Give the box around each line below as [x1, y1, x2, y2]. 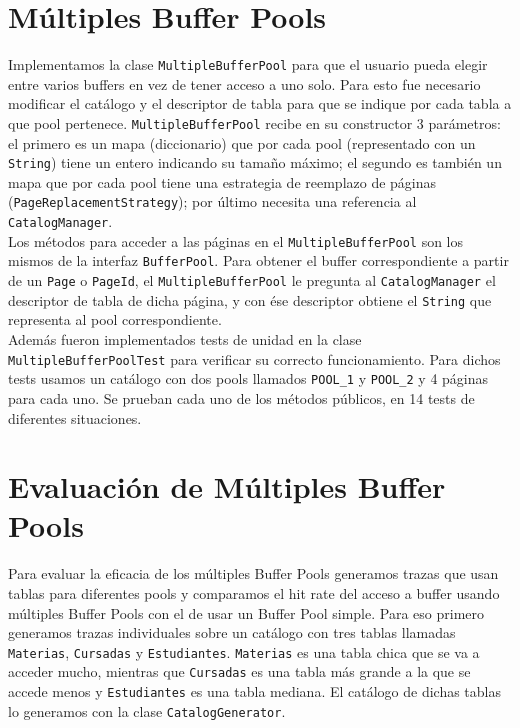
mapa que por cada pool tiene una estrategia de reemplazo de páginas [8, 171, 437, 192]
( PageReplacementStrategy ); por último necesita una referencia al [8, 191, 417, 212]
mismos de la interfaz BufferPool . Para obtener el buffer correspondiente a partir [8, 250, 509, 271]
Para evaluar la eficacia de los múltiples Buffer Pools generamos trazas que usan [8, 563, 499, 584]
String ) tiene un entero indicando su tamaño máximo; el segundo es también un [8, 152, 502, 173]
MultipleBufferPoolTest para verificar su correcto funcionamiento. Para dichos [8, 348, 501, 369]
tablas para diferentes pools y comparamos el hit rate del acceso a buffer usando [8, 583, 500, 603]
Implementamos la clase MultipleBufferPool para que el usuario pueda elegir [8, 54, 488, 75]
